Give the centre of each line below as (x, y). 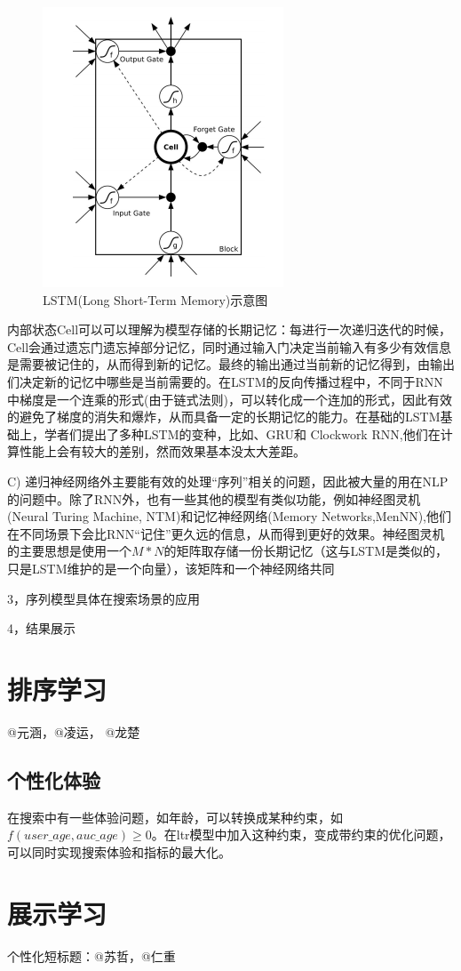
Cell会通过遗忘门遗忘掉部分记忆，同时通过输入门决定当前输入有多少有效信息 (230, 346)
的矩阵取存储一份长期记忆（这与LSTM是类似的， (306, 551)
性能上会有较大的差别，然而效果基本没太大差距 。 (162, 451)
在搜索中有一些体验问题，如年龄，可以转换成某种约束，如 (175, 817)
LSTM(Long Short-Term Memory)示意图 (155, 299)
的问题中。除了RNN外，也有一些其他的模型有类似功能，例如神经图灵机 (214, 498)
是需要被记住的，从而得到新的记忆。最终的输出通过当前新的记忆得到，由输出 (231, 364)
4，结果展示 (41, 628)
